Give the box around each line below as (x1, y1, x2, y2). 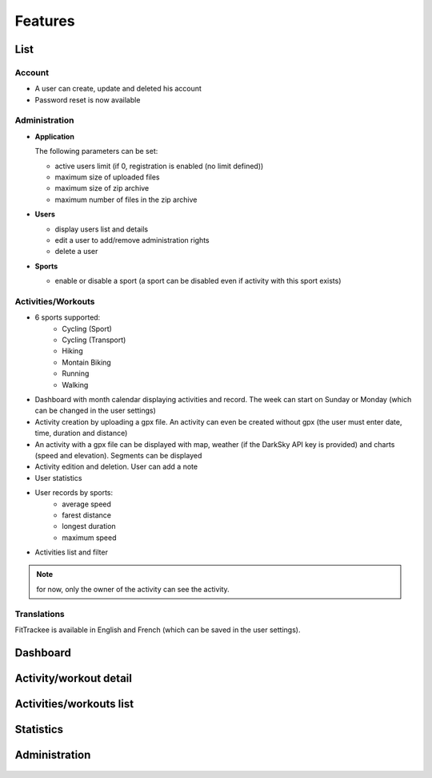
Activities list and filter (34, 547, 108, 557)
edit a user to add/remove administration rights (54, 235, 210, 244)
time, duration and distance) (34, 429, 128, 438)
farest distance (62, 510, 112, 520)
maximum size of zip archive (54, 183, 150, 193)
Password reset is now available (34, 95, 141, 104)
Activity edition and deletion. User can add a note (34, 462, 198, 472)
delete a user (54, 247, 98, 256)
